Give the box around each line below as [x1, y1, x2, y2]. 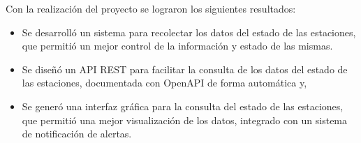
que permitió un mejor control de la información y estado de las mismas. [22, 38, 333, 53]
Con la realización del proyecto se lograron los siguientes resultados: [6, 1, 296, 15]
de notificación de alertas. [22, 126, 132, 141]
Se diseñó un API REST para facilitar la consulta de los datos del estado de [22, 61, 348, 76]
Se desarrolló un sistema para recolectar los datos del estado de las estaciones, [22, 24, 356, 39]
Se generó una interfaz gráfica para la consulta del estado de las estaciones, [22, 98, 344, 113]
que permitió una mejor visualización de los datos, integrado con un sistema [22, 112, 348, 127]
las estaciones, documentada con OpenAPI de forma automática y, [22, 75, 307, 90]
